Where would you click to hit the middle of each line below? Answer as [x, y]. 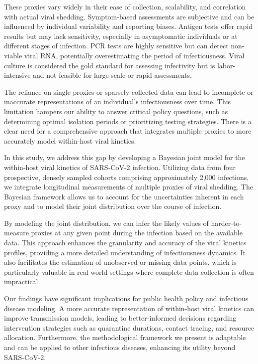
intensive [17, 75]
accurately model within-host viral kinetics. [70, 140]
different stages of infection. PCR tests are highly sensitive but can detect [116, 46]
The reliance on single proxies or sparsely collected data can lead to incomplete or [129, 91]
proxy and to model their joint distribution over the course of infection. [113, 206]
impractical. [22, 281]
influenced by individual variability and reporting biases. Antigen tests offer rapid [128, 26]
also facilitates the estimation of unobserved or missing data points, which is [120, 262]
